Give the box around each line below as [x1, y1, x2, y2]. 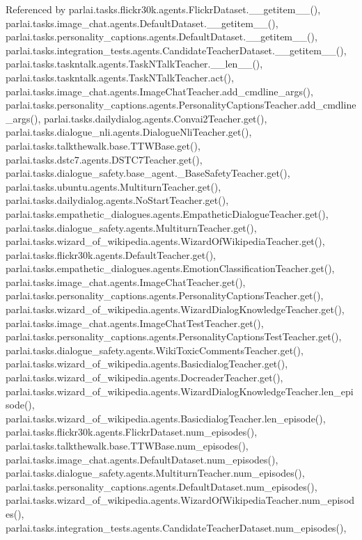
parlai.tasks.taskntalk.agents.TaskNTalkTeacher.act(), [6, 70, 234, 84]
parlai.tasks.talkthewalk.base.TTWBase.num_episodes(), [6, 438, 249, 452]
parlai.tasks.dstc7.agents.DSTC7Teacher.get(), [6, 152, 203, 166]
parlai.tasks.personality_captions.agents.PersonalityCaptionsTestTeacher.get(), [6, 329, 342, 344]
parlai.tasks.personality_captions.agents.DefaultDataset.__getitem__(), [6, 29, 317, 44]
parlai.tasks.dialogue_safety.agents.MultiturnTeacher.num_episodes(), [6, 466, 305, 480]
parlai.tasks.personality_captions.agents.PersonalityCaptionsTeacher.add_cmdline [6, 97, 356, 112]
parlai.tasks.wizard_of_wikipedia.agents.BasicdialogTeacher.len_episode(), [6, 411, 326, 425]
